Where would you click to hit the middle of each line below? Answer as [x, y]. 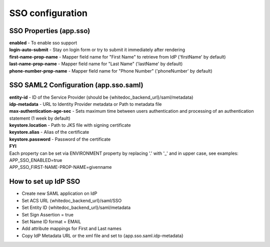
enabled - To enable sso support [43, 43]
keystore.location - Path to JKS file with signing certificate [70, 125]
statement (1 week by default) [40, 118]
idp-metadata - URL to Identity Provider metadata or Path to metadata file [85, 104]
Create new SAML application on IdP [59, 193]
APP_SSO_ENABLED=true [36, 160]
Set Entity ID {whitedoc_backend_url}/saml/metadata [76, 207]
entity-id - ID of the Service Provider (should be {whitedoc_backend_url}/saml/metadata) [101, 97]
